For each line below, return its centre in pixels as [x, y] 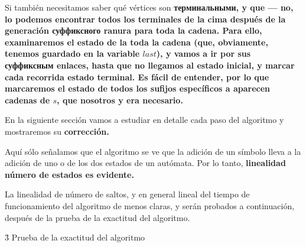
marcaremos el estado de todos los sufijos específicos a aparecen [138, 88]
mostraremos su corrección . [57, 131]
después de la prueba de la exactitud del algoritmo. [97, 217]
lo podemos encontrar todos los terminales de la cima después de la [145, 19]
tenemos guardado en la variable [72, 53]
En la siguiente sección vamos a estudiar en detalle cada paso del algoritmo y [144, 120]
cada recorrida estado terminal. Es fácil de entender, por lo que [137, 77]
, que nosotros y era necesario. [120, 100]
